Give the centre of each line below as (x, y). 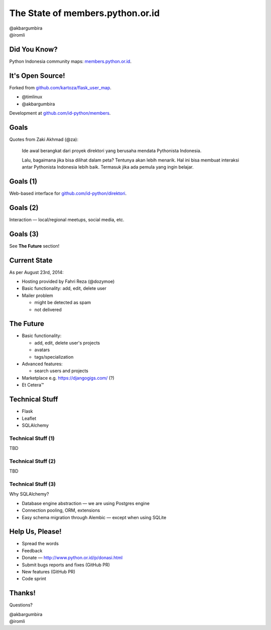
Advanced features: (42, 364)
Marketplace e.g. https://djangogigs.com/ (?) (68, 378)
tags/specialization (54, 357)
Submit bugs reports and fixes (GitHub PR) (66, 565)
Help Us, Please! (36, 532)
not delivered (48, 309)
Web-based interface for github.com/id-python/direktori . (68, 193)
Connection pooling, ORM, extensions (61, 510)
